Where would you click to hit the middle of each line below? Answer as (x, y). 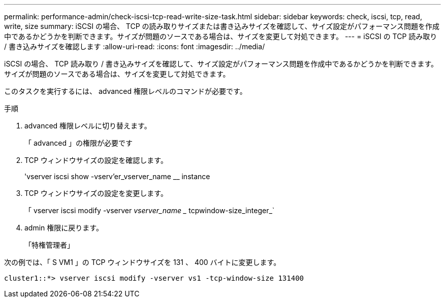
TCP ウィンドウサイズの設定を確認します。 (96, 160)
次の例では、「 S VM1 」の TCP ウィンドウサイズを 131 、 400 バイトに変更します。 (142, 262)
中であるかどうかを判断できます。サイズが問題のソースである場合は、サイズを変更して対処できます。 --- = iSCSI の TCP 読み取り (221, 36)
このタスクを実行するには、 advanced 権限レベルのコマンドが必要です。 (125, 91)
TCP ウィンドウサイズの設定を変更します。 (96, 193)
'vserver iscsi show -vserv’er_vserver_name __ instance (117, 176)
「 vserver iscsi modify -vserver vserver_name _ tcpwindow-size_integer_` (150, 210)
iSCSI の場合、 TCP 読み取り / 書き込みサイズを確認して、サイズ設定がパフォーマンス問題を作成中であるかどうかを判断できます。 (221, 64)
